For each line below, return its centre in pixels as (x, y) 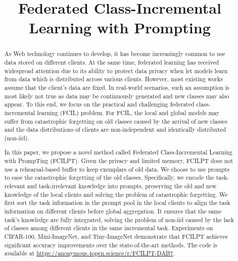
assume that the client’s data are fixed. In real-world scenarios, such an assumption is (117, 87)
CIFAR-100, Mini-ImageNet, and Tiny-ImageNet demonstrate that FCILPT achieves (116, 237)
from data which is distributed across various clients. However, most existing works (113, 79)
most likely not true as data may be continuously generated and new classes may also (117, 96)
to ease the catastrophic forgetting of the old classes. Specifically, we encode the (109, 177)
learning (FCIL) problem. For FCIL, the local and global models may (128, 112)
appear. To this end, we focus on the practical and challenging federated (99, 104)
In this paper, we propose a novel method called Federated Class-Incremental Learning (118, 152)
